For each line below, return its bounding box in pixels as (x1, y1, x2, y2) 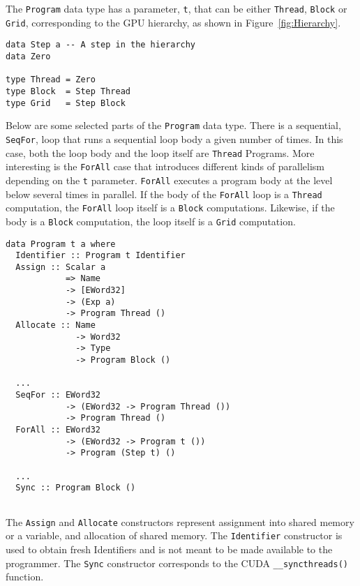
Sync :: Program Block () (15, 483, 136, 493)
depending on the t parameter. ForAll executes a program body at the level (6, 172, 333, 187)
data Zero (6, 51, 51, 61)
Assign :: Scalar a (15, 262, 106, 272)
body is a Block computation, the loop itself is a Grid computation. (6, 213, 296, 228)
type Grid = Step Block (6, 98, 126, 108)
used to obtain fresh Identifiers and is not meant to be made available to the (6, 541, 333, 556)
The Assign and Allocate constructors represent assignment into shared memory (6, 514, 354, 529)
